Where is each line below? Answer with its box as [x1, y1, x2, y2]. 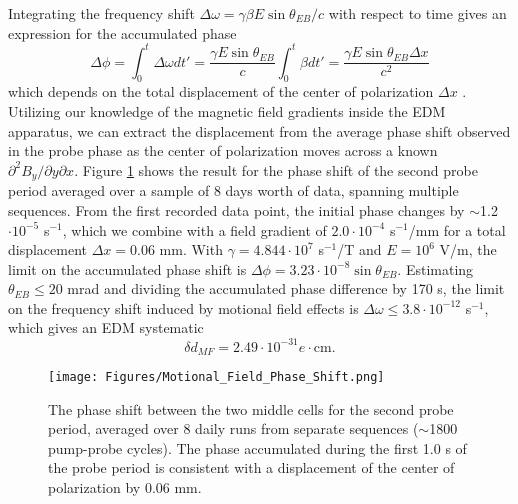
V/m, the [439, 239, 497, 260]
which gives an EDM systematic [8, 317, 204, 338]
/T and [337, 239, 382, 260]
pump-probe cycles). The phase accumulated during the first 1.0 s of [48, 437, 467, 458]
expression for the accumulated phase [8, 22, 237, 43]
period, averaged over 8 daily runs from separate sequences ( [48, 418, 419, 439]
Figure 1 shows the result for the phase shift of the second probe [82, 159, 478, 180]
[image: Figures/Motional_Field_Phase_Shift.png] [48, 370, 385, 385]
